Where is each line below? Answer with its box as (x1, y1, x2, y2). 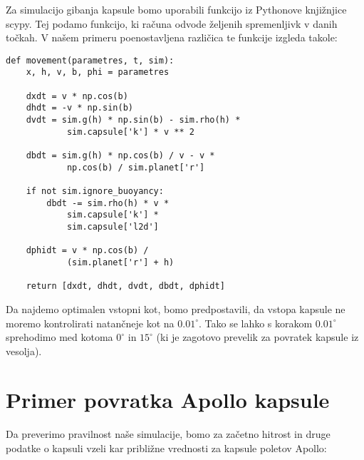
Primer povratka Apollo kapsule (6, 385, 330, 414)
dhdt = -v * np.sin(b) (26, 103, 133, 113)
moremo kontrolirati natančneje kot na (6, 315, 175, 330)
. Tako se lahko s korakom (198, 315, 313, 330)
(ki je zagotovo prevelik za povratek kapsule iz (156, 329, 359, 344)
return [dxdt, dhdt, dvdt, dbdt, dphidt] (26, 281, 225, 292)
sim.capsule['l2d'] (66, 221, 159, 232)
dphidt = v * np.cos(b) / (26, 245, 149, 256)
